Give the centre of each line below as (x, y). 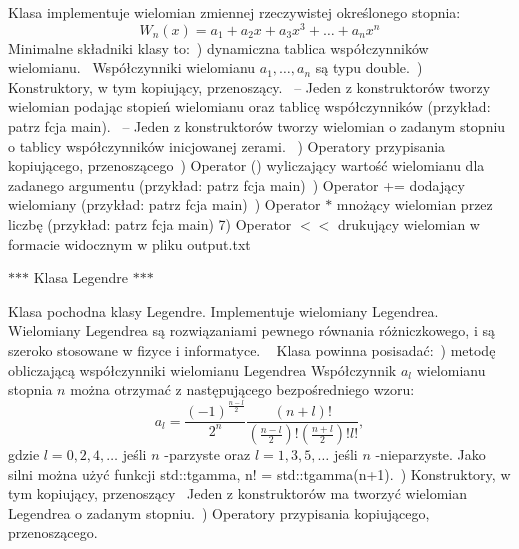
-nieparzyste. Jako (430, 454)
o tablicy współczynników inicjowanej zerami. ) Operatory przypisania (227, 145)
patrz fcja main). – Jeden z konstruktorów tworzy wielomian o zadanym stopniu (257, 126)
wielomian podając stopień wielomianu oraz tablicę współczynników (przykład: (249, 106)
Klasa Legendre (81, 277)
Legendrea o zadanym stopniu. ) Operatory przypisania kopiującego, (219, 512)
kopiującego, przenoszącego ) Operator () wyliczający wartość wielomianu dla (246, 165)
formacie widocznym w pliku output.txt (129, 243)
